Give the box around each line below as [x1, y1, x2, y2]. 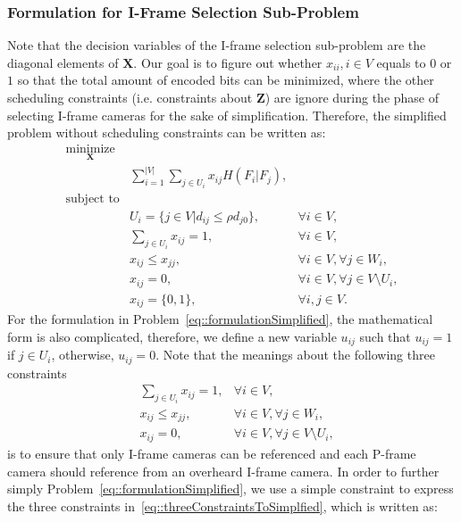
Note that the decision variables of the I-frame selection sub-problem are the [7, 36, 426, 54]
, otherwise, [51, 345, 114, 364]
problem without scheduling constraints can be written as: [7, 123, 326, 142]
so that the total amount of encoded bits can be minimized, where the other [17, 70, 434, 89]
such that [359, 327, 411, 345]
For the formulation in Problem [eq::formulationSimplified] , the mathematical [7, 310, 433, 328]
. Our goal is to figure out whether [133, 53, 323, 71]
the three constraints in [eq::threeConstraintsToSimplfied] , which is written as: [7, 496, 438, 515]
